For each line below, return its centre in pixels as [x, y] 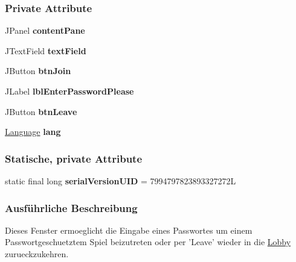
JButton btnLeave [41, 111]
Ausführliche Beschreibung [71, 207]
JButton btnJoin [38, 71]
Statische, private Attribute [74, 158]
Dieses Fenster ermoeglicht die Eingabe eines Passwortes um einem [129, 230]
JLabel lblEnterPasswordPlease [69, 91]
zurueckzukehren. [37, 254]
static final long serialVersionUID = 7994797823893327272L [121, 181]
